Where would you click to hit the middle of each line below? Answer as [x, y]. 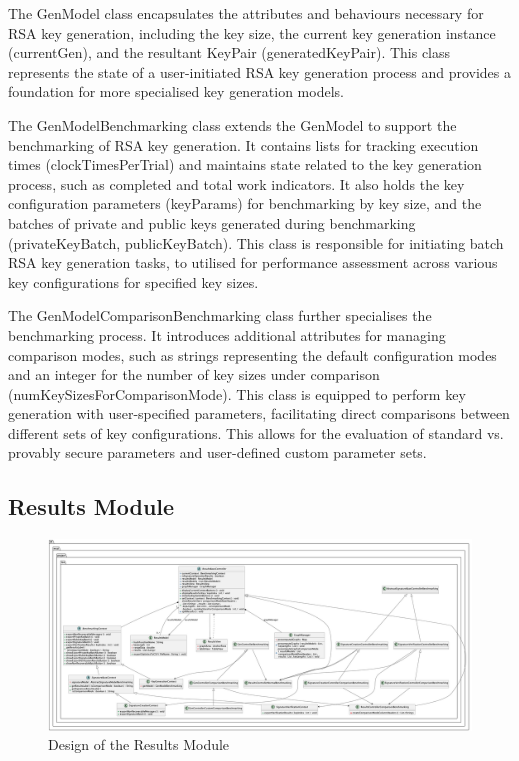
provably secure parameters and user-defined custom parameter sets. [217, 452]
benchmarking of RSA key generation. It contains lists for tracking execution [243, 144]
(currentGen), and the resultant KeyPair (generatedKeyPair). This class [229, 52]
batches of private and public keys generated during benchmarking [212, 222]
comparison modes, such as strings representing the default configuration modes [252, 354]
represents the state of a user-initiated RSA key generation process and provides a [259, 71]
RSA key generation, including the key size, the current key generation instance [252, 32]
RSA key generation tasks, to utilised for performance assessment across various [253, 262]
